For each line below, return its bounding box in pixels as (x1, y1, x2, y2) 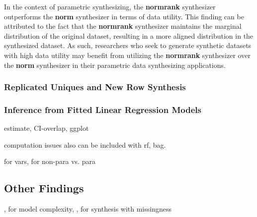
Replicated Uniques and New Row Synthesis (4, 81, 186, 93)
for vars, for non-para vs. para (4, 156, 95, 166)
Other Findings (4, 180, 84, 196)
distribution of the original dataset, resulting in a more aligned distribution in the (4, 30, 254, 41)
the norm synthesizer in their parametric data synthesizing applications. (4, 59, 226, 70)
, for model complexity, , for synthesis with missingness (4, 204, 171, 214)
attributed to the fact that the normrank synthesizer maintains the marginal (4, 21, 242, 31)
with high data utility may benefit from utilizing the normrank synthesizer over (4, 50, 251, 60)
